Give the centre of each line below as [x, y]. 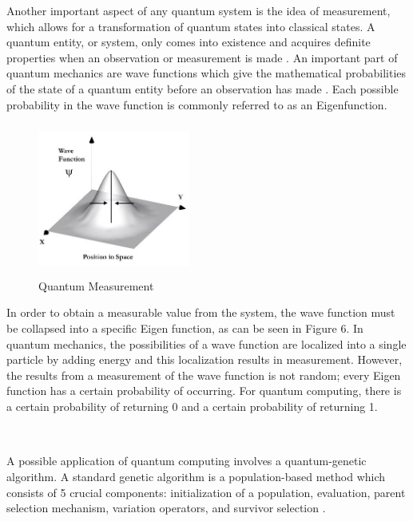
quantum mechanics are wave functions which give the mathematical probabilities [206, 73]
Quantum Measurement [96, 285]
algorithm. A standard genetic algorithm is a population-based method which [196, 477]
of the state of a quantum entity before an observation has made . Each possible [203, 88]
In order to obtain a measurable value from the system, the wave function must [201, 312]
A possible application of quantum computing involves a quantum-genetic [187, 461]
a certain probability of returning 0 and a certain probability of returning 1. [192, 406]
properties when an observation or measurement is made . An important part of [202, 57]
